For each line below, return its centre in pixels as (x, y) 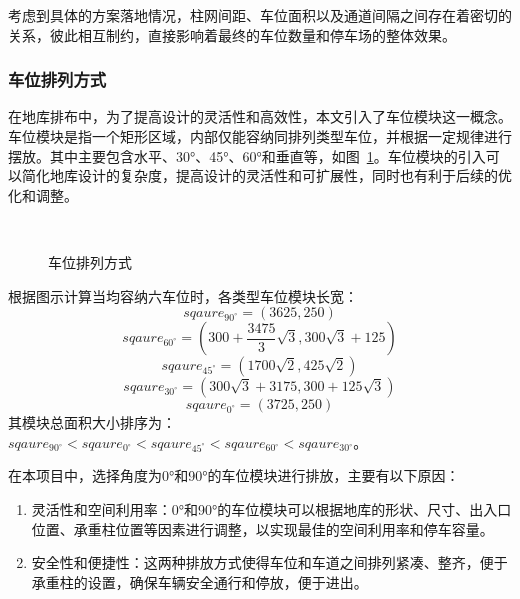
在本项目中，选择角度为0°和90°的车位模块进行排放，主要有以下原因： (234, 475)
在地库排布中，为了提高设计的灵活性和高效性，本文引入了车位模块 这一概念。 (260, 116)
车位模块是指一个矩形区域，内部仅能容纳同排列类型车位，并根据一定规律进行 (260, 136)
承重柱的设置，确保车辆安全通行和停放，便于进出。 (199, 581)
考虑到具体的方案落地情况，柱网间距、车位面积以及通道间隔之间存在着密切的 (260, 15)
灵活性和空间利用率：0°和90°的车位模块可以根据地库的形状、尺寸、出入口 (271, 508)
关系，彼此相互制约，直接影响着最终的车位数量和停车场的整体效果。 (232, 34)
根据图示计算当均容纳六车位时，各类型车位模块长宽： (183, 295)
